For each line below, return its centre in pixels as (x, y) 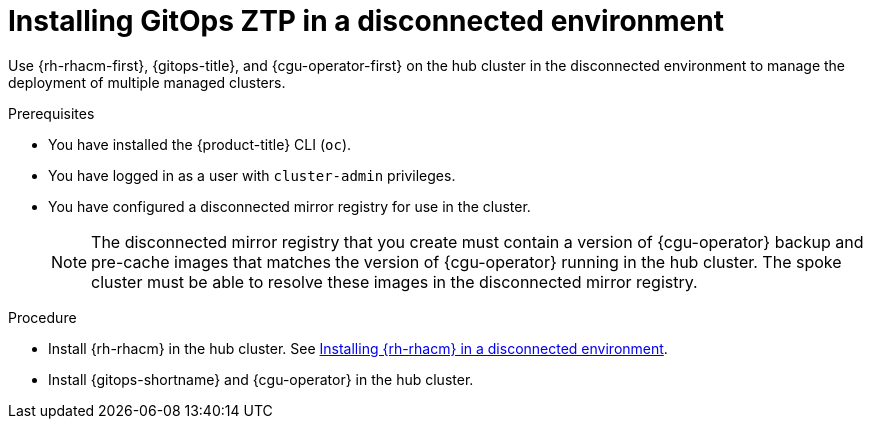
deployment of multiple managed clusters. (147, 82)
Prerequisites (51, 113)
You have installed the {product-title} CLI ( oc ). (200, 144)
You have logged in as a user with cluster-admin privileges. (252, 175)
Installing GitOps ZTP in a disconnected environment (366, 21)
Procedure (42, 317)
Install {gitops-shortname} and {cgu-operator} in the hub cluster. (261, 379)
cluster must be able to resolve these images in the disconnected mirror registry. (394, 281)
